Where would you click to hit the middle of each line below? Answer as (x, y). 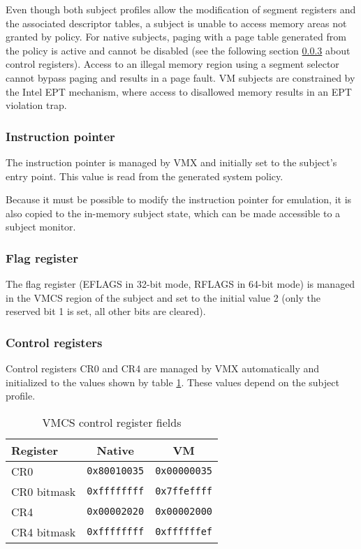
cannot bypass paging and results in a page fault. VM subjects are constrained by (180, 77)
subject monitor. (41, 227)
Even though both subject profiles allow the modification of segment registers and (181, 9)
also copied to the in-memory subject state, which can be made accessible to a (173, 213)
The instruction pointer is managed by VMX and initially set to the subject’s (171, 162)
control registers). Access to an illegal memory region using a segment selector (172, 64)
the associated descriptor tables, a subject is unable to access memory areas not (176, 23)
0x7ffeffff (184, 491)
